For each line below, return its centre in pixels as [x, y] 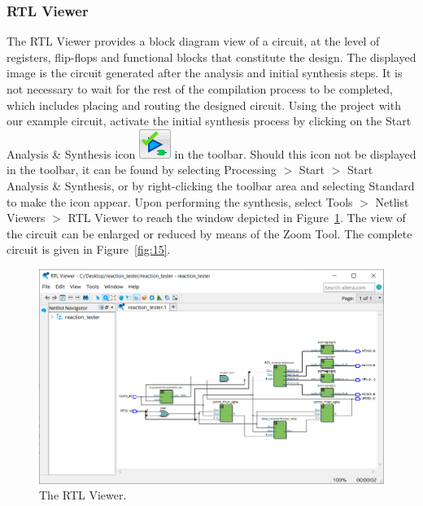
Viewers [26, 218]
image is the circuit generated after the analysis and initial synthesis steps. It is [205, 73]
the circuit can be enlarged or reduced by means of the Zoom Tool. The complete [209, 233]
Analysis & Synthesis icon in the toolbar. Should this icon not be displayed [211, 153]
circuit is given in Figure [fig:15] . [89, 249]
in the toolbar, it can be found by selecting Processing [142, 170]
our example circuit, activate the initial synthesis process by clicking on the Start [209, 121]
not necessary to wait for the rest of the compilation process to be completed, [200, 89]
